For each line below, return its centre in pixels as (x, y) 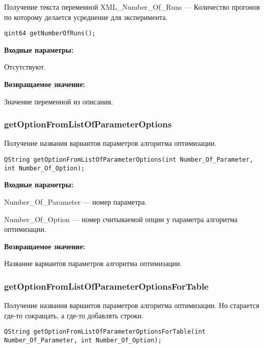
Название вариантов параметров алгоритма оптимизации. (93, 263)
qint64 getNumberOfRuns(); (50, 34)
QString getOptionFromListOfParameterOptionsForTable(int (105, 332)
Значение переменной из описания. (59, 101)
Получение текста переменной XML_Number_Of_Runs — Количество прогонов (132, 7)
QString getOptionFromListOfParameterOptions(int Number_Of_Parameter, (129, 160)
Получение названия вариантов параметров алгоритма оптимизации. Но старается (132, 305)
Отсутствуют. (25, 67)
